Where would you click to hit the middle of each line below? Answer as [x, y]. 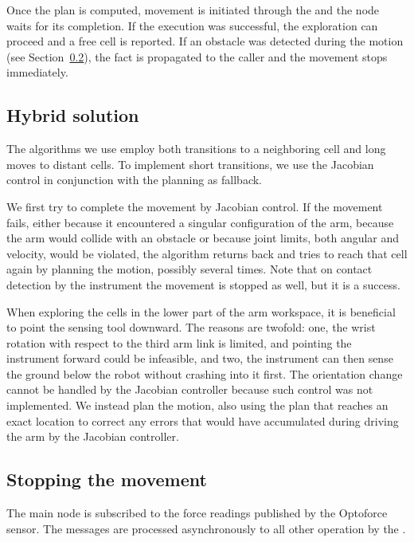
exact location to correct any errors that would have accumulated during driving [203, 420]
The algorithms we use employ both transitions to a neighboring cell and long [196, 149]
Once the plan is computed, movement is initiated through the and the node [193, 10]
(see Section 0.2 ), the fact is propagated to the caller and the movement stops [197, 56]
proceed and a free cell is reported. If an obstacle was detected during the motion [205, 41]
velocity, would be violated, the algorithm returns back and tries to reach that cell [207, 253]
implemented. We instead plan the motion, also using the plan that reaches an [197, 405]
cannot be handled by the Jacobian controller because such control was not [190, 389]
